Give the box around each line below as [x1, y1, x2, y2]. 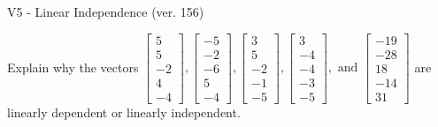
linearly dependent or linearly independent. [7, 102, 241, 121]
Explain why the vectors [7, 57, 139, 76]
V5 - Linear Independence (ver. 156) [7, 3, 204, 20]
